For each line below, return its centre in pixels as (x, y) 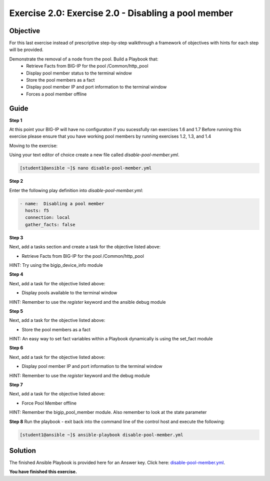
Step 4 (16, 274)
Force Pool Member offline (49, 403)
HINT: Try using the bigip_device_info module (56, 265)
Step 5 (16, 311)
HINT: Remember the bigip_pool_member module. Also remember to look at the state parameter (108, 412)
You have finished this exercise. (43, 472)
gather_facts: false (50, 224)
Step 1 (16, 120)
